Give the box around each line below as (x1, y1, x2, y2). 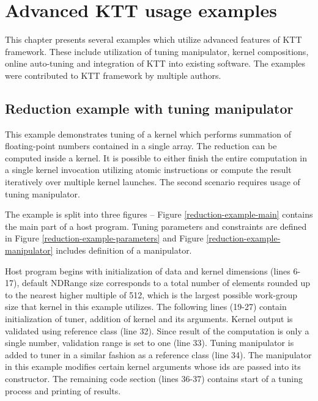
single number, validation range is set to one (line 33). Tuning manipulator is (5, 336, 294, 349)
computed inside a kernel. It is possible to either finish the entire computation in (5, 151, 308, 164)
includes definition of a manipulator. (56, 244, 192, 257)
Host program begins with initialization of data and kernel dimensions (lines (5, 264, 290, 277)
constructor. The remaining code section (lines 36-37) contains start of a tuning (5, 372, 303, 384)
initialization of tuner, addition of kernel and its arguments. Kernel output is (5, 312, 293, 325)
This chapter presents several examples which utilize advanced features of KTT (5, 33, 302, 46)
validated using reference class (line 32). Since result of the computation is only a (5, 324, 309, 337)
